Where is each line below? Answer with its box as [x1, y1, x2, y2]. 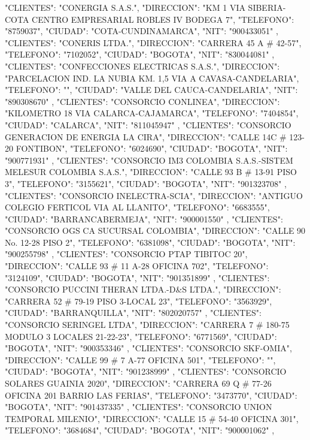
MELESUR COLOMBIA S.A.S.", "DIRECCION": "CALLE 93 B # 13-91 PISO [5, 165, 297, 178]
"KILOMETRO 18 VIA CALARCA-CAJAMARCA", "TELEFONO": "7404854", [5, 107, 299, 119]
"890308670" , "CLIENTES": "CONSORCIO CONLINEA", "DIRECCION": [5, 95, 280, 107]
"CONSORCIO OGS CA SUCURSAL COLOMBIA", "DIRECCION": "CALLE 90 [5, 224, 306, 237]
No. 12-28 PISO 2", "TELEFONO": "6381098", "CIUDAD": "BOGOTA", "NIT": [5, 236, 296, 248]
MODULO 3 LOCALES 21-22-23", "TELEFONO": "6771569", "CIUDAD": [5, 330, 277, 342]
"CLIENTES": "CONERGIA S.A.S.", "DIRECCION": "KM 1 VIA [5, 1, 245, 13]
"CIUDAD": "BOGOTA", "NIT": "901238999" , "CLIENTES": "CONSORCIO [5, 365, 287, 378]
